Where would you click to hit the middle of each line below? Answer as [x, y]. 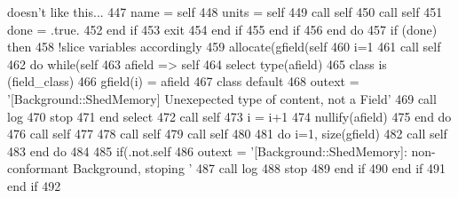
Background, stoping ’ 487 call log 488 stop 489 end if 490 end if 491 [259, 168]
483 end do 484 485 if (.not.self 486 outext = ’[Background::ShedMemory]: [207, 150]
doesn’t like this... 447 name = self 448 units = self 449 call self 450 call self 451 [225, 12]
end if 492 [34, 185]
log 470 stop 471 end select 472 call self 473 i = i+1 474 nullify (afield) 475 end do [229, 116]
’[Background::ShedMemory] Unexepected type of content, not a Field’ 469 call [222, 98]
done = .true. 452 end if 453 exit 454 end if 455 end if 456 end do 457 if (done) [222, 29]
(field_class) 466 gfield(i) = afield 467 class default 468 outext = [183, 81]
